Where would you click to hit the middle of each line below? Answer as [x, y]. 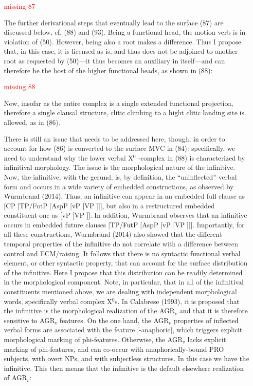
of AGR [16, 377]
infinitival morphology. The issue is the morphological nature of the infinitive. [119, 167]
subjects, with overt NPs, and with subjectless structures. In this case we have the [126, 358]
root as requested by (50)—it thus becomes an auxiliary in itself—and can [115, 60]
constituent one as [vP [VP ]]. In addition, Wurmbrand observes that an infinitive [126, 215]
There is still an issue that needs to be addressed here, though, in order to [115, 138]
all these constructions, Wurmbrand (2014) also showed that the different [113, 234]
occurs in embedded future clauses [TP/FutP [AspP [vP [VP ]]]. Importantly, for [124, 224]
